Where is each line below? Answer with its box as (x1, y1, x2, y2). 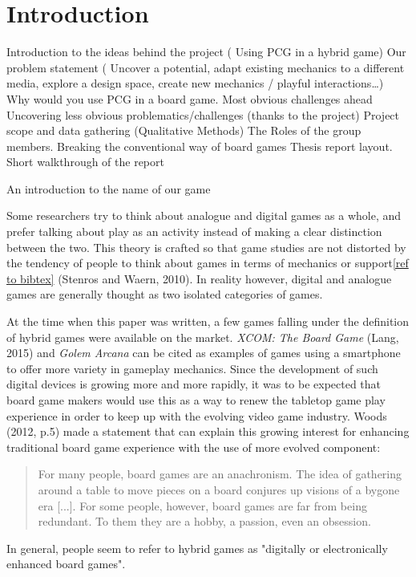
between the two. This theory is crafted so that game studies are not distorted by (6, 238, 406, 255)
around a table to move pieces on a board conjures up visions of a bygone (38, 481, 400, 498)
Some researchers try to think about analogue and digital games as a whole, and (6, 207, 402, 224)
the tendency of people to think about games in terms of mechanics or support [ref (6, 254, 409, 271)
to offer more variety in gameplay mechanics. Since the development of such (6, 360, 378, 376)
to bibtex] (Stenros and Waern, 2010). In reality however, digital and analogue (6, 270, 392, 286)
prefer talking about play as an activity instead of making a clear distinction (6, 223, 382, 240)
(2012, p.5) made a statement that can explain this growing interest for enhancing (6, 423, 410, 440)
